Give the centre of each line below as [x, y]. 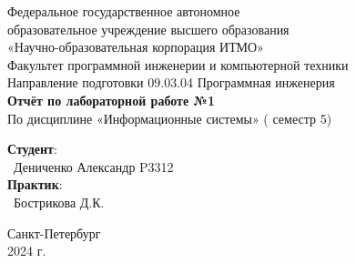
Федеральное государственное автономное [124, 11]
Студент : [32, 149]
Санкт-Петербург [54, 233]
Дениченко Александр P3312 [93, 166]
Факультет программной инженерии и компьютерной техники [178, 64]
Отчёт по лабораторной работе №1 [111, 100]
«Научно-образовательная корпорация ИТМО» [136, 47]
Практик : [35, 184]
